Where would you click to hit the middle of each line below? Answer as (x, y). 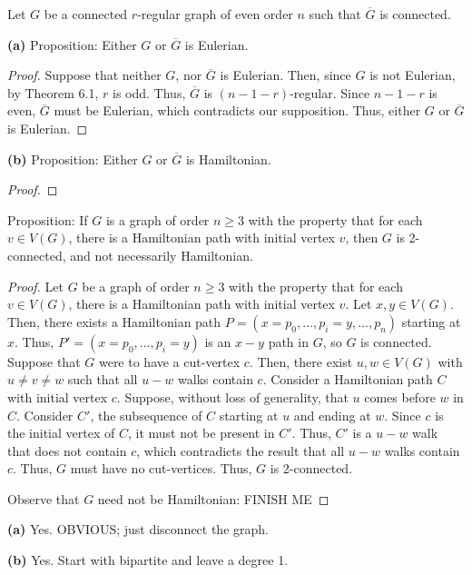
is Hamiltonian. (228, 159)
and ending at (332, 415)
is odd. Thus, (149, 92)
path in (288, 341)
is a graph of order (157, 219)
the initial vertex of (61, 433)
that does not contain (67, 450)
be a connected (86, 14)
